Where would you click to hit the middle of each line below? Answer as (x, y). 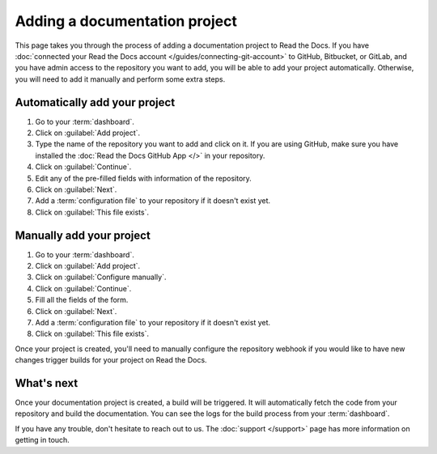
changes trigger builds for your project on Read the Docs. (111, 360)
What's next (47, 383)
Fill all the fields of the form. (82, 300)
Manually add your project (83, 235)
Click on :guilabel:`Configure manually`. (101, 277)
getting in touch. (42, 440)
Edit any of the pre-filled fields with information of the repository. (144, 178)
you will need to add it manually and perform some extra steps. (120, 79)
